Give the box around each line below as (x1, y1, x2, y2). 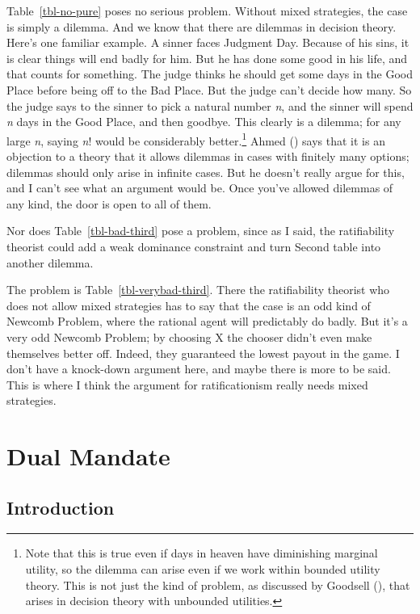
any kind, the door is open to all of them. (6, 195, 212, 212)
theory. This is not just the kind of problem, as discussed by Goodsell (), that (25, 576, 410, 593)
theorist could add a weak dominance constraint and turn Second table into (6, 238, 381, 254)
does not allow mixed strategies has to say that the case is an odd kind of (6, 296, 371, 313)
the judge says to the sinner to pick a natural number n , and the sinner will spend (6, 97, 414, 114)
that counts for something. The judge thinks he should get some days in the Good (6, 65, 414, 82)
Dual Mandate (6, 439, 170, 473)
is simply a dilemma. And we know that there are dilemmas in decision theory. (6, 18, 397, 35)
